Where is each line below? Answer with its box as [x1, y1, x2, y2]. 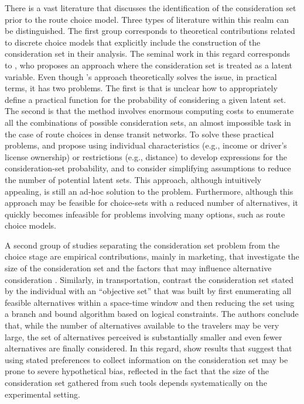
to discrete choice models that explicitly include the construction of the [5, 36, 261, 48]
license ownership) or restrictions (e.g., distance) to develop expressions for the [5, 150, 287, 163]
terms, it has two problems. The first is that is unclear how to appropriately [5, 82, 278, 94]
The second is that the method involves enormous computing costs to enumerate [5, 105, 294, 117]
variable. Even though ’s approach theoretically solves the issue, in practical [5, 70, 277, 82]
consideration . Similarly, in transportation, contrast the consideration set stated [5, 273, 294, 285]
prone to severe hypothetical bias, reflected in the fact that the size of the [5, 365, 269, 377]
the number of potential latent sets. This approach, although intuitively [5, 173, 262, 185]
